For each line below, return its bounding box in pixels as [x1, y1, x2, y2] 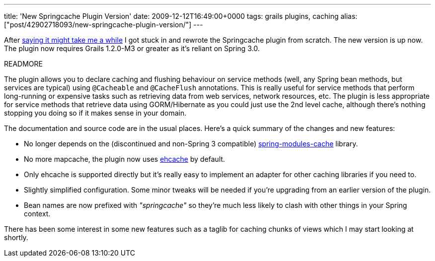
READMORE [4, 60, 43, 68]
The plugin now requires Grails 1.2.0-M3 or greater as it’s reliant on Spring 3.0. [4, 44, 260, 53]
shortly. [4, 233, 28, 242]
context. [24, 209, 51, 218]
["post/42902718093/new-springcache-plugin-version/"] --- [4, 20, 203, 29]
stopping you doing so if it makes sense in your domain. [4, 109, 187, 117]
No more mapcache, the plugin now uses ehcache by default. [24, 155, 225, 163]
